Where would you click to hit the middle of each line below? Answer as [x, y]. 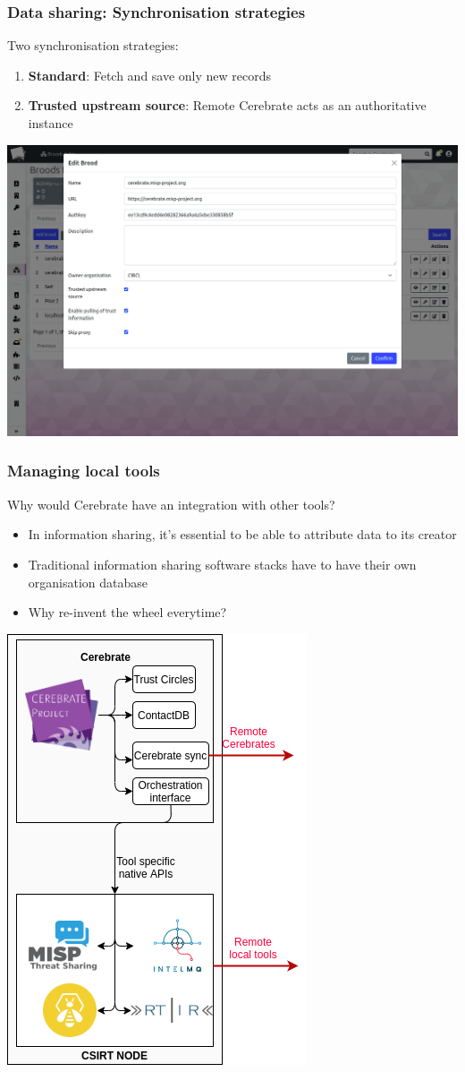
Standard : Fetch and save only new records [150, 75]
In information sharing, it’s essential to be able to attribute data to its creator [242, 534]
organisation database [88, 582]
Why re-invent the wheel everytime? [127, 612]
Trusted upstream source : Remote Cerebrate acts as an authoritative [227, 105]
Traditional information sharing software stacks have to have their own [222, 564]
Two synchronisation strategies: [93, 45]
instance [51, 123]
